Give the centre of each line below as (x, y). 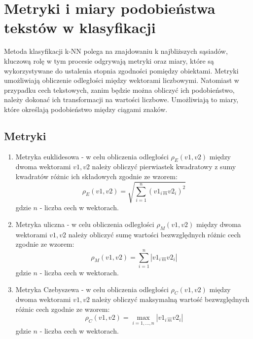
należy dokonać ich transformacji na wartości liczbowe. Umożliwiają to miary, (121, 99)
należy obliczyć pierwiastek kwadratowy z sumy (164, 167)
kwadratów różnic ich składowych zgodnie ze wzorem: (96, 176)
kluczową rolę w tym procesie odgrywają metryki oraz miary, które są (109, 60)
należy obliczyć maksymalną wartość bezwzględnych (171, 299)
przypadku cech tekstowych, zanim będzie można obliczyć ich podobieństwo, (119, 90)
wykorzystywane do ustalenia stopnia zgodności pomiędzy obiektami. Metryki (121, 70)
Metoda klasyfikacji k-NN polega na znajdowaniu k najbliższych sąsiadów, (116, 51)
